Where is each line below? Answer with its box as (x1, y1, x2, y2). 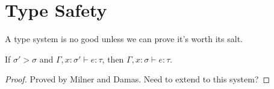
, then (102, 52, 124, 65)
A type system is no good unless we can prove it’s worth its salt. (5, 32, 243, 45)
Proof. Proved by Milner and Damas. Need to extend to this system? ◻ (5, 73, 270, 85)
